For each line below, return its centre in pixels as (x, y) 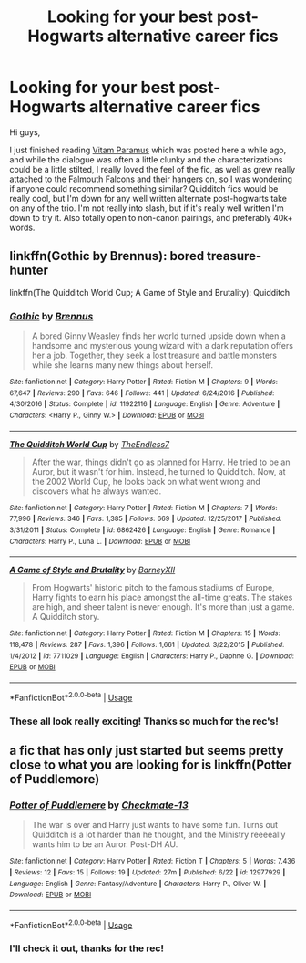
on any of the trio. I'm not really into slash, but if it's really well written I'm (147, 208)
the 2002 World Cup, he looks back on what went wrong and (146, 481)
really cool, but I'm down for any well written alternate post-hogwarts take (148, 198)
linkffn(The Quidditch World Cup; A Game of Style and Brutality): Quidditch (150, 292)
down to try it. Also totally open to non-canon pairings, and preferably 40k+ (151, 217)
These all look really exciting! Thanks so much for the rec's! (144, 721)
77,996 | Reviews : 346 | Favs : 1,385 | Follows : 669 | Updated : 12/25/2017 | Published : (146, 519)
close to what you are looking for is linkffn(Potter (151, 764)
